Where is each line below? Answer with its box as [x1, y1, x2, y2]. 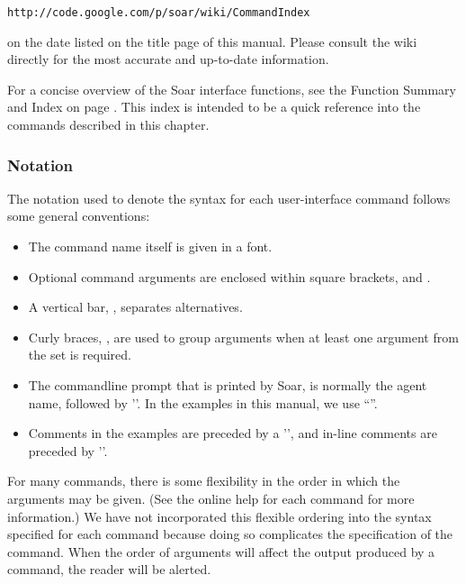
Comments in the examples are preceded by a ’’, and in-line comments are [28, 424, 437, 443]
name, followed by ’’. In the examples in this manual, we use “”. [28, 393, 378, 412]
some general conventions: [7, 206, 150, 225]
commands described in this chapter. [7, 115, 210, 134]
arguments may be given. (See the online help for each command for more [7, 488, 415, 507]
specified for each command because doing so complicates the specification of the [7, 525, 453, 543]
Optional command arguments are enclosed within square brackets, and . [28, 267, 431, 286]
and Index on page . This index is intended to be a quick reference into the [7, 97, 421, 116]
